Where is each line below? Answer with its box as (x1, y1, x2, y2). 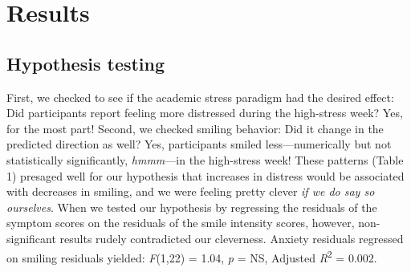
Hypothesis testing (6, 51, 165, 75)
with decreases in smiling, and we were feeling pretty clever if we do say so (6, 183, 375, 200)
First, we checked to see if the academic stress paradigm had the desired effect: (6, 88, 394, 105)
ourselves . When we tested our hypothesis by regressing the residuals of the (6, 198, 377, 215)
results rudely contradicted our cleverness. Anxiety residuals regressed (59, 229, 404, 246)
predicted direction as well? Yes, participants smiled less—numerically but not (6, 136, 392, 152)
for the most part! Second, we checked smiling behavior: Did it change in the (6, 120, 384, 136)
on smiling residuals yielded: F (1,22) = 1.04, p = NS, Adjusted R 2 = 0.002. (6, 246, 377, 266)
